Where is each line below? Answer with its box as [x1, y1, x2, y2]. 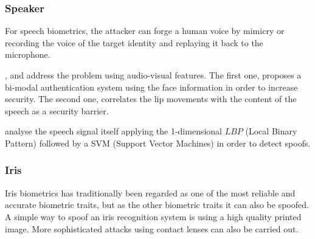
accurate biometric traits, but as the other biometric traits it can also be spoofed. [5, 198, 309, 211]
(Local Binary [245, 125, 297, 137]
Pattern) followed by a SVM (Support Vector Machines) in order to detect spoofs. [5, 136, 311, 149]
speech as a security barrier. [5, 104, 109, 117]
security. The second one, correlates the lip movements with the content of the [5, 92, 297, 105]
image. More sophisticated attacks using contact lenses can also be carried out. [5, 222, 299, 235]
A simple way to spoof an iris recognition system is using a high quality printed [5, 210, 302, 223]
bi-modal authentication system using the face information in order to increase [5, 80, 298, 93]
